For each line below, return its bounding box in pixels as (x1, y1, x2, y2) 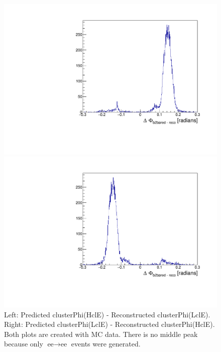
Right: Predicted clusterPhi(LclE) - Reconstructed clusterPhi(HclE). (4, 319, 215, 329)
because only (4, 338, 43, 349)
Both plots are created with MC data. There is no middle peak (4, 328, 198, 339)
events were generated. (71, 338, 141, 349)
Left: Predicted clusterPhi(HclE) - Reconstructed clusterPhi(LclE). (4, 309, 210, 319)
